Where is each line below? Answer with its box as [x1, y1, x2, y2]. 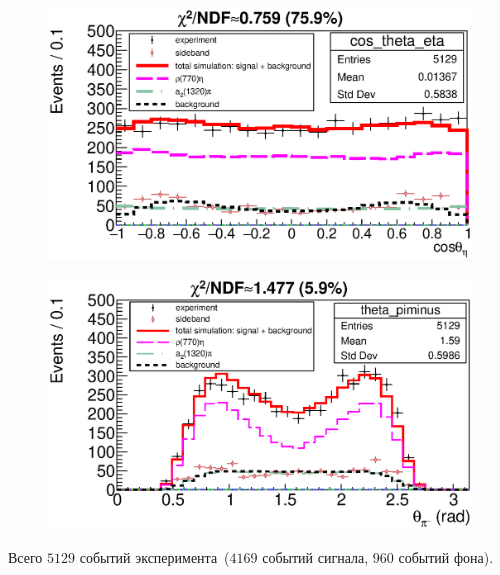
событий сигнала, [262, 546, 369, 567]
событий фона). [398, 546, 494, 567]
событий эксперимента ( [79, 546, 230, 567]
